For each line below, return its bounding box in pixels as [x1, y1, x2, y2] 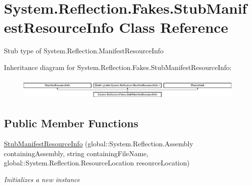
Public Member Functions [4, 116, 138, 131]
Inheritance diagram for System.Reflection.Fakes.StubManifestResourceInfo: [4, 62, 232, 72]
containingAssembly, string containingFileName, [4, 148, 149, 158]
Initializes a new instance [4, 174, 80, 184]
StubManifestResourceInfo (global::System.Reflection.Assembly [4, 139, 193, 149]
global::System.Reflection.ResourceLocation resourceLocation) [4, 158, 190, 168]
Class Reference [119, 17, 228, 37]
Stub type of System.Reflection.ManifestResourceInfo [4, 46, 164, 56]
